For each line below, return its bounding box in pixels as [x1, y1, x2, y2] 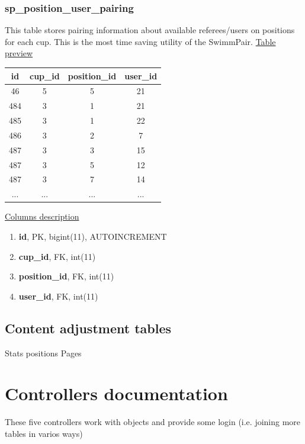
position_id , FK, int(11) [18, 270, 114, 282]
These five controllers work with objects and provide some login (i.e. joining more [5, 416, 301, 428]
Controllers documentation [5, 381, 228, 406]
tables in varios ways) [5, 427, 83, 439]
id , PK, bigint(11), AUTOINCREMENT [18, 230, 167, 242]
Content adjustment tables [5, 318, 171, 337]
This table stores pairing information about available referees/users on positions [5, 24, 295, 36]
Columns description [5, 210, 79, 223]
